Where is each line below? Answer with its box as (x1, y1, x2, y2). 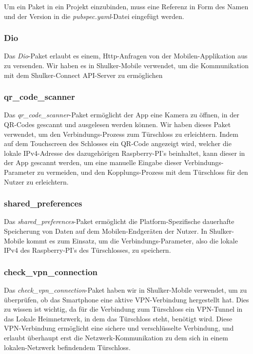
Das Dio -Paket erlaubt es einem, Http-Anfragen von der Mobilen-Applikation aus (4, 51, 248, 61)
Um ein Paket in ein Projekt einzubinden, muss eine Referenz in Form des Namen (4, 1, 249, 11)
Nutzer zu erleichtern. (4, 176, 69, 186)
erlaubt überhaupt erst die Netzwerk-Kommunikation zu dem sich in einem (4, 332, 228, 342)
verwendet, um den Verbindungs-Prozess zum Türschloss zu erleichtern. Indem (4, 129, 238, 139)
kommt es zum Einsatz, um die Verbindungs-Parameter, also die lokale (26, 235, 238, 245)
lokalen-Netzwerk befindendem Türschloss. (4, 342, 131, 352)
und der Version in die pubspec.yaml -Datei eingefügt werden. (4, 11, 184, 21)
